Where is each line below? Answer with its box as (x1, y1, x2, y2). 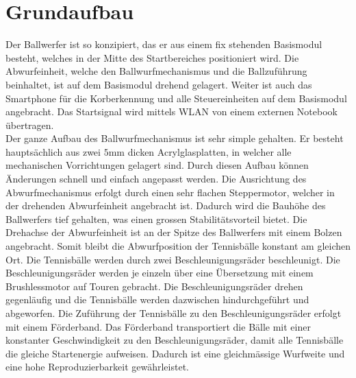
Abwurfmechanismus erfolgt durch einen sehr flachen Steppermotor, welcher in (5, 185, 335, 199)
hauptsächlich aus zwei (5, 144, 101, 158)
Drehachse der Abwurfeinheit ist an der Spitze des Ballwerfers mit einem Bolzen (5, 225, 342, 239)
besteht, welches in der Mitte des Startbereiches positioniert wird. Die (5, 50, 299, 64)
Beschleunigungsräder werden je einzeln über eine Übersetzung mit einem (5, 265, 314, 280)
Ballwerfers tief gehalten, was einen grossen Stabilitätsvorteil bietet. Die (5, 211, 307, 226)
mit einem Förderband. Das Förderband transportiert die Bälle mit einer (5, 319, 311, 333)
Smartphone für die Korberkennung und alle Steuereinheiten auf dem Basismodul (5, 91, 347, 105)
